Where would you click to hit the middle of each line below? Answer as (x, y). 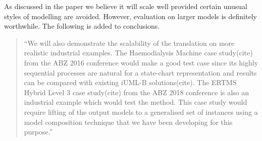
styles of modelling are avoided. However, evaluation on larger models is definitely (130, 16)
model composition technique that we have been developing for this (128, 122)
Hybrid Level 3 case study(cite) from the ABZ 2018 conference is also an (137, 92)
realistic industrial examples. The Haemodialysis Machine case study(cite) (138, 53)
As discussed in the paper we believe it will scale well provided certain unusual (126, 6)
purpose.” (38, 132)
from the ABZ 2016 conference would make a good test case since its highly (141, 62)
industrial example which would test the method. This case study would (136, 102)
